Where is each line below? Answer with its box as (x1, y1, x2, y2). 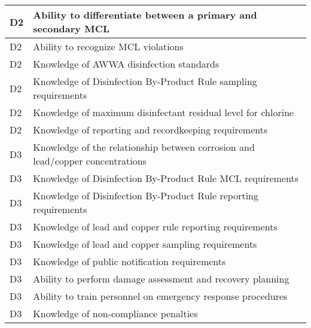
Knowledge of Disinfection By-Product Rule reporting (33, 189, 259, 202)
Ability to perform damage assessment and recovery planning (33, 272, 289, 286)
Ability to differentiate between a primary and (33, 8, 257, 22)
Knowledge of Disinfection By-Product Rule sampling (33, 74, 257, 88)
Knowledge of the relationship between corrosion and (33, 140, 255, 154)
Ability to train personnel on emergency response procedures (33, 289, 288, 303)
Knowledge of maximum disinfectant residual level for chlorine (33, 105, 294, 119)
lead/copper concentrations (33, 154, 147, 168)
